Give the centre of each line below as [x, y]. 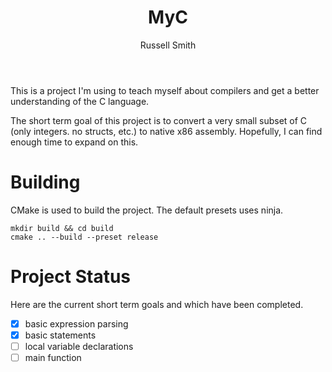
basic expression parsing [76, 323]
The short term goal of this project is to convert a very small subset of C [159, 120]
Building [45, 182]
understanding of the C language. [80, 101]
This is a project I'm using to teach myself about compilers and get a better [165, 90]
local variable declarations [79, 346]
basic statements [60, 335]
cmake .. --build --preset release [84, 237]
